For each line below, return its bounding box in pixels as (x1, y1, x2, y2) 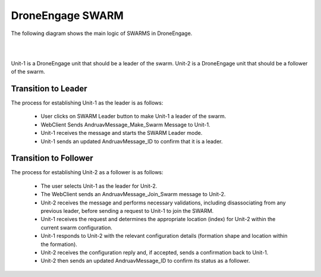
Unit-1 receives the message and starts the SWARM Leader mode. (40, 130, 203, 137)
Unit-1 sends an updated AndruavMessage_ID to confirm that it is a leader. (40, 137, 223, 145)
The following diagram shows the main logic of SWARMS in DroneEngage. (11, 30, 193, 37)
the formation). (40, 241, 77, 248)
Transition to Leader (11, 83, 87, 93)
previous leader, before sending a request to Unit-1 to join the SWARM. (40, 207, 214, 215)
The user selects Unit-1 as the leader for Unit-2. (40, 182, 158, 190)
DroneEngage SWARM (11, 9, 124, 22)
